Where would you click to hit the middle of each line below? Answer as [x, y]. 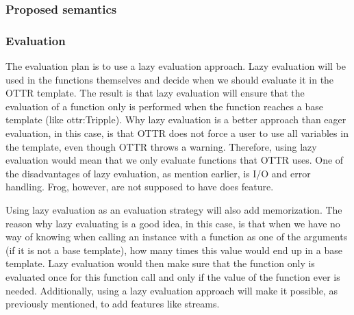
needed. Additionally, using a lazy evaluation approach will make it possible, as [172, 290]
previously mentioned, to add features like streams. [113, 304]
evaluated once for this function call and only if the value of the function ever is [173, 276]
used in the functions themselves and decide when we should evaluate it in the [170, 79]
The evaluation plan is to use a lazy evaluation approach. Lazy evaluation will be [176, 66]
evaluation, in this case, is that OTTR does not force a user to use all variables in [177, 133]
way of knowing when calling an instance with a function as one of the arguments [177, 237]
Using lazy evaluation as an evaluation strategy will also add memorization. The [174, 210]
